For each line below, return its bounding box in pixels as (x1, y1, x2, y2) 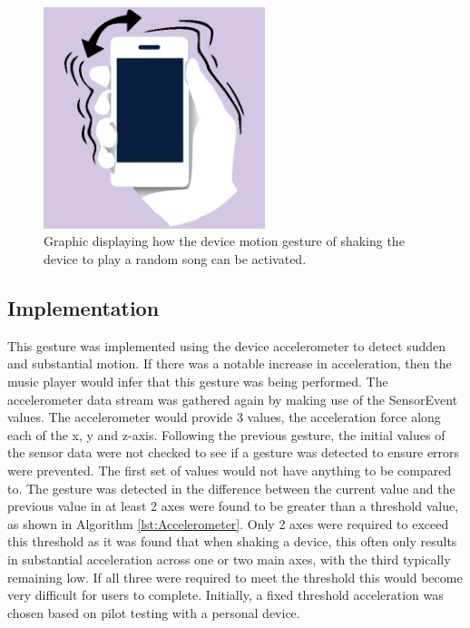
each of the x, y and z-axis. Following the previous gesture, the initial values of (7, 425, 446, 444)
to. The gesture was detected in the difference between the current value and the (7, 478, 455, 497)
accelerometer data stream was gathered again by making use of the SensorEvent (7, 389, 458, 408)
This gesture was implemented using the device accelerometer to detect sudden (7, 336, 446, 355)
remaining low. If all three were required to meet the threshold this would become (7, 567, 463, 586)
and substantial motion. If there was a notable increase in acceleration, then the (7, 354, 452, 373)
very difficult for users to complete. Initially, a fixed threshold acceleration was (7, 585, 444, 604)
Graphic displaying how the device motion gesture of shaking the (44, 231, 405, 250)
